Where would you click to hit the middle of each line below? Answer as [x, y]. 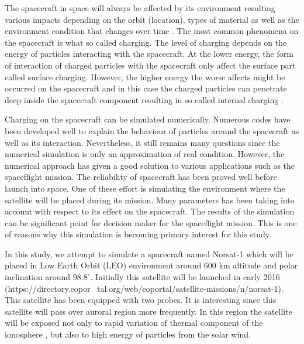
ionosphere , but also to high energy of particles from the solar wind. [128, 334]
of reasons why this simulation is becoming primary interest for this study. [138, 234]
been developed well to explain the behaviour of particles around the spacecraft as [152, 130]
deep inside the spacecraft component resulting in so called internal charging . [144, 99]
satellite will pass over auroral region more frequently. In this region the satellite [148, 311]
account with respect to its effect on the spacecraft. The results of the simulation [150, 211]
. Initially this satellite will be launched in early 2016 [185, 277]
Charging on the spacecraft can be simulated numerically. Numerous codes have [148, 119]
